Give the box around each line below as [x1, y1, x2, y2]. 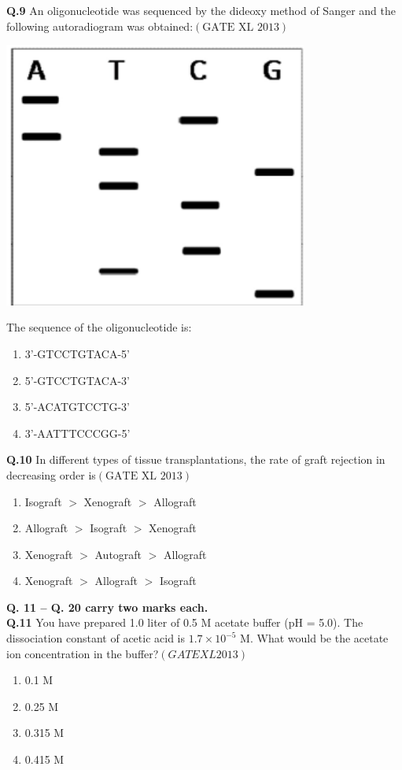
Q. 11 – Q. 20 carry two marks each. [6, 598, 208, 615]
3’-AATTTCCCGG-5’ [24, 424, 131, 441]
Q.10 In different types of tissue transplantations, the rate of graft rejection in [6, 451, 385, 468]
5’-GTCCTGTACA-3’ [24, 372, 130, 388]
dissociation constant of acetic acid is [6, 630, 186, 646]
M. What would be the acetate [240, 630, 389, 646]
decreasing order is [6, 466, 96, 483]
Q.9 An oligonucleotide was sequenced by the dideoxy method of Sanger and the [6, 2, 396, 18]
